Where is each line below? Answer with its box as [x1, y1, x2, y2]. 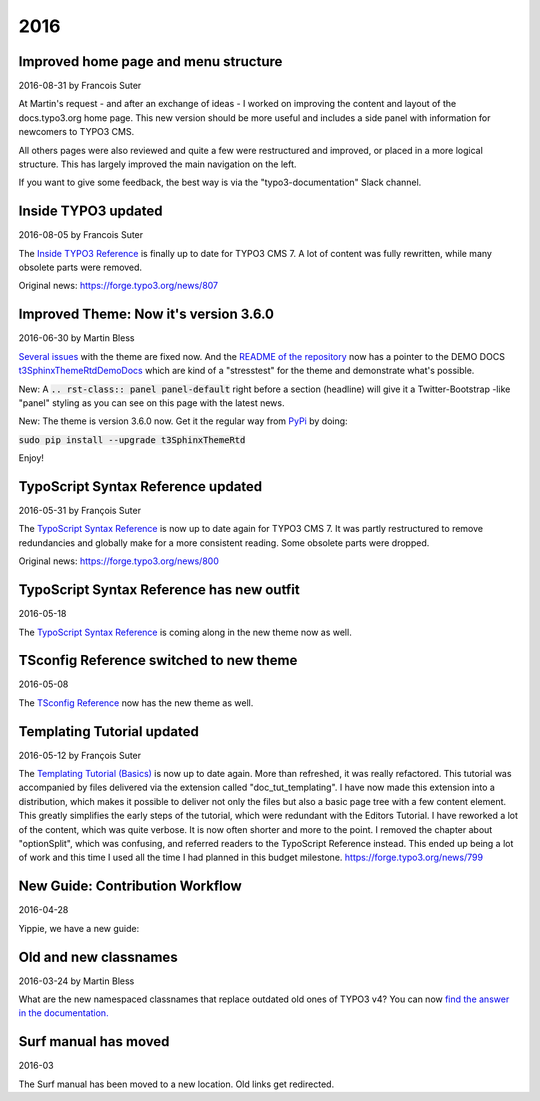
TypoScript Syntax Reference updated [18, 478, 263, 495]
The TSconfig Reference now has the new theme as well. [18, 696, 254, 709]
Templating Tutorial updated [18, 723, 199, 740]
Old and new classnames [18, 948, 179, 965]
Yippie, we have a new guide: [18, 922, 140, 934]
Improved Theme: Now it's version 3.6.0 [18, 306, 275, 323]
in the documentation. [18, 1007, 109, 1019]
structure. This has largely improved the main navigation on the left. [18, 158, 297, 170]
